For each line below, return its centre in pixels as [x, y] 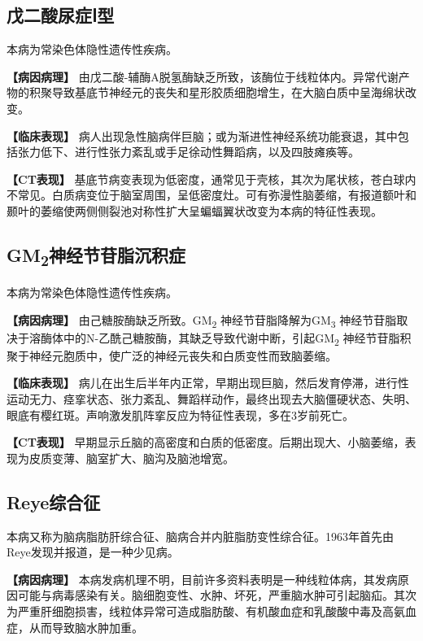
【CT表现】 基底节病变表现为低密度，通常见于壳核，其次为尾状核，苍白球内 [211, 179]
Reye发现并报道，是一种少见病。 [93, 552]
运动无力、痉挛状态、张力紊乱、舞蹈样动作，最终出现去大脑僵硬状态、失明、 [211, 399]
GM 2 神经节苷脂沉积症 [96, 256]
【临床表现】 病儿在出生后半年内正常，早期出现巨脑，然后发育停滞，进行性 [208, 383]
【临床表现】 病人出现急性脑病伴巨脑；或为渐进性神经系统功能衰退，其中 [202, 135]
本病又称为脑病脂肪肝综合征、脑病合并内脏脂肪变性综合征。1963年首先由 [200, 536]
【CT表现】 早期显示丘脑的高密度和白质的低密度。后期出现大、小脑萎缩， [206, 442]
